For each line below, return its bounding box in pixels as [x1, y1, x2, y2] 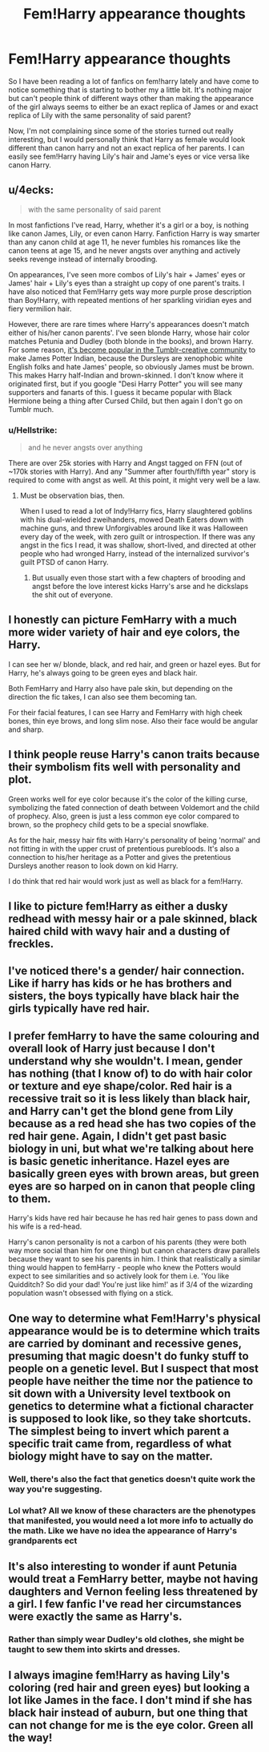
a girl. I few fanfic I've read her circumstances [8, 1597, 242, 1611]
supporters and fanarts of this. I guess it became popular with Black [8, 387, 232, 397]
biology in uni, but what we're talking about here [8, 1141, 255, 1155]
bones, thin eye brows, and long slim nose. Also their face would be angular [8, 716, 259, 725]
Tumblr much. [8, 404, 54, 414]
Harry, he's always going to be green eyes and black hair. [8, 668, 198, 677]
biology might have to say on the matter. [8, 1449, 214, 1463]
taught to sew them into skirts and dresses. [8, 1644, 181, 1655]
